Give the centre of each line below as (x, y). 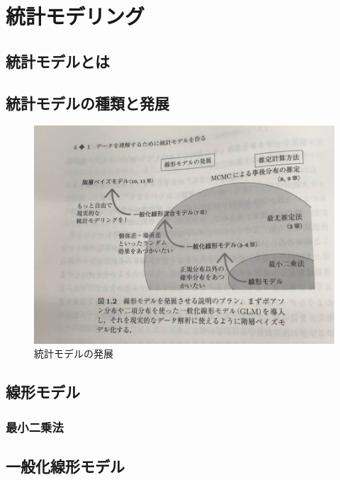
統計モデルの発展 (74, 353)
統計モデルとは (58, 61)
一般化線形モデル (65, 465)
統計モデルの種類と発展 (87, 102)
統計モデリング (75, 16)
